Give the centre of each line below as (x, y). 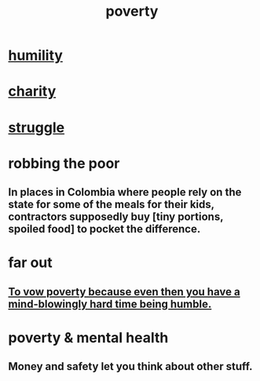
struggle (37, 127)
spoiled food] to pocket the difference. (104, 229)
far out (30, 263)
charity (32, 92)
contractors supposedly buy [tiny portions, (116, 217)
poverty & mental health (88, 337)
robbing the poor (64, 163)
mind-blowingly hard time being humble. (110, 304)
